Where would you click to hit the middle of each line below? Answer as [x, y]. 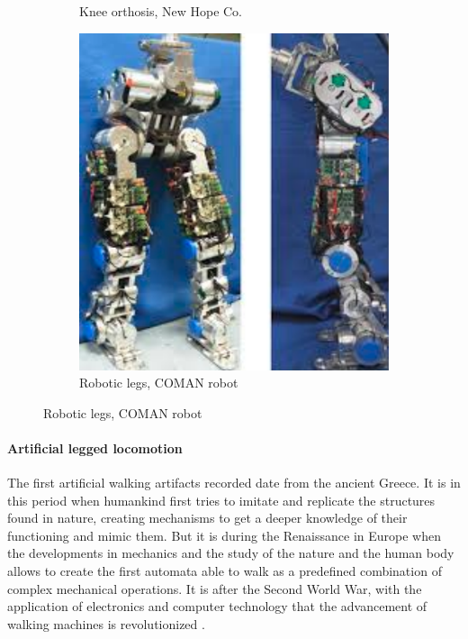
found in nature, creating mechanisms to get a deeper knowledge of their [207, 518]
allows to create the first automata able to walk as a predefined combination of [225, 571]
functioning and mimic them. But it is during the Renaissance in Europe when [224, 535]
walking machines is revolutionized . [106, 623]
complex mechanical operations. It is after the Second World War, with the [215, 588]
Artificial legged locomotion [95, 447]
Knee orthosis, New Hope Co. [161, 11]
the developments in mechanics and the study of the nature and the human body [231, 553]
